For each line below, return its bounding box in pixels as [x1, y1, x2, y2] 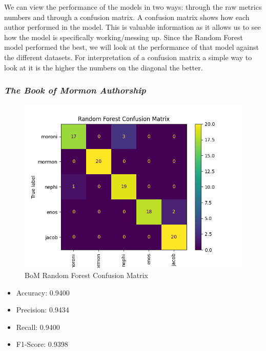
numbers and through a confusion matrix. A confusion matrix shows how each [4, 11, 250, 22]
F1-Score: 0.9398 [16, 339, 68, 349]
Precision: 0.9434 [16, 304, 69, 315]
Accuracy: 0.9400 [16, 287, 70, 298]
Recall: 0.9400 [16, 321, 60, 332]
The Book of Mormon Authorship [4, 84, 146, 97]
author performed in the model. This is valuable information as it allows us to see [4, 22, 261, 32]
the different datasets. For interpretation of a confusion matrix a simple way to [4, 51, 252, 62]
